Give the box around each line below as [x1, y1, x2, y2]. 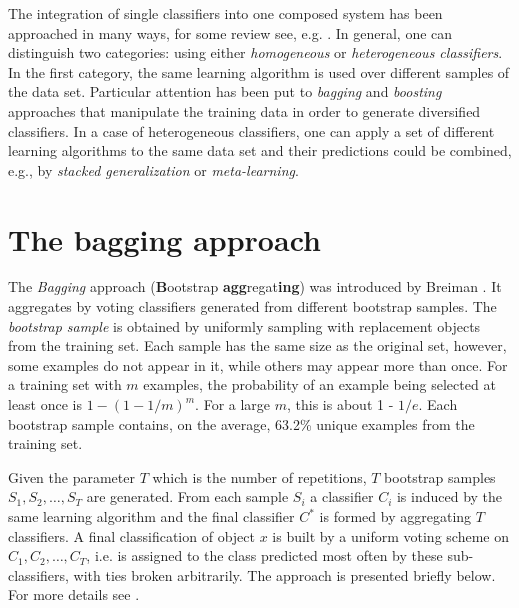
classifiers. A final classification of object [8, 525, 255, 546]
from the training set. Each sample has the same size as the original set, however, [8, 335, 507, 356]
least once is [8, 394, 83, 415]
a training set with [8, 374, 122, 395]
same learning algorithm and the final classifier [8, 506, 295, 526]
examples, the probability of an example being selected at [143, 374, 496, 395]
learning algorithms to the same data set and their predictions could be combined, [8, 140, 512, 161]
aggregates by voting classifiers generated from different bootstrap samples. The [8, 296, 497, 317]
